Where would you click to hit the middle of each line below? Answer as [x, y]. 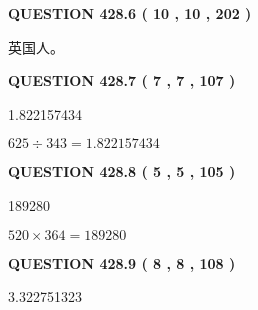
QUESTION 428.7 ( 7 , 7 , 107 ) [122, 80]
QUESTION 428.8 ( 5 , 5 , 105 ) [122, 171]
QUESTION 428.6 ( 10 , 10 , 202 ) [130, 13]
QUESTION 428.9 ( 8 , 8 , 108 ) [122, 262]
